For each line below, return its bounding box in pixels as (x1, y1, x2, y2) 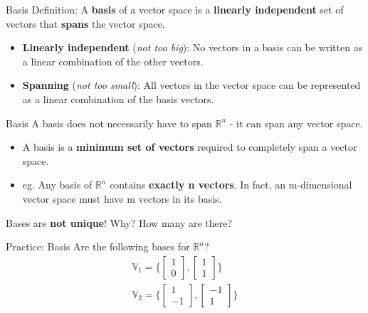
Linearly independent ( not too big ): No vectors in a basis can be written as (22, 40, 363, 55)
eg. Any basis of (22, 177, 93, 192)
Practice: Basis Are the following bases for (6, 239, 190, 254)
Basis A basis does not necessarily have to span (6, 115, 212, 130)
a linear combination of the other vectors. (22, 53, 204, 68)
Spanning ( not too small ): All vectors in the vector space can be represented (22, 78, 361, 92)
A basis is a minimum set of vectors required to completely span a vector (22, 139, 357, 154)
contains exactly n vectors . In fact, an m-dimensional (110, 177, 352, 192)
